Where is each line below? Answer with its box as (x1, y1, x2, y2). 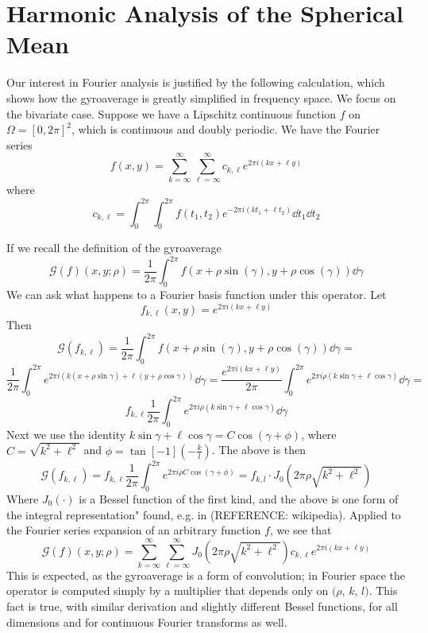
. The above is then (211, 441, 307, 458)
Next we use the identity (6, 425, 126, 442)
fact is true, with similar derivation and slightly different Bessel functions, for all (6, 598, 398, 615)
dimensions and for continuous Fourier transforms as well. (6, 613, 287, 630)
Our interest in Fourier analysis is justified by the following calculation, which (6, 74, 385, 91)
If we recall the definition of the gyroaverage (6, 239, 222, 256)
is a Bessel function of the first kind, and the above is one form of (79, 490, 399, 507)
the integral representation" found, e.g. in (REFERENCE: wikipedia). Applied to (6, 506, 401, 522)
